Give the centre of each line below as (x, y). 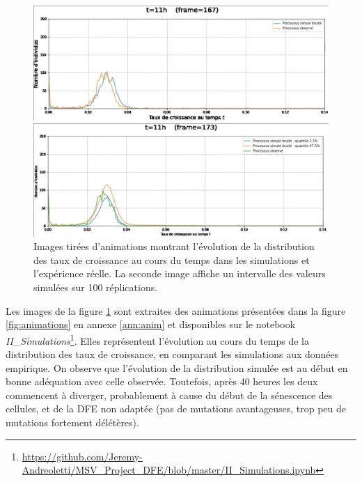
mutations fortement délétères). (72, 422)
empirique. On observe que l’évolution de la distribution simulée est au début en (177, 367)
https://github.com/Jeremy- (82, 456)
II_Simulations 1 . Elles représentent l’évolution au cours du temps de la (158, 339)
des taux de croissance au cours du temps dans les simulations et (172, 259)
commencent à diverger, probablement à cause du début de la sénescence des (169, 395)
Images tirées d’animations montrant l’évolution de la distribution (174, 246)
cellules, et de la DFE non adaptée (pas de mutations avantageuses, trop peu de (176, 409)
